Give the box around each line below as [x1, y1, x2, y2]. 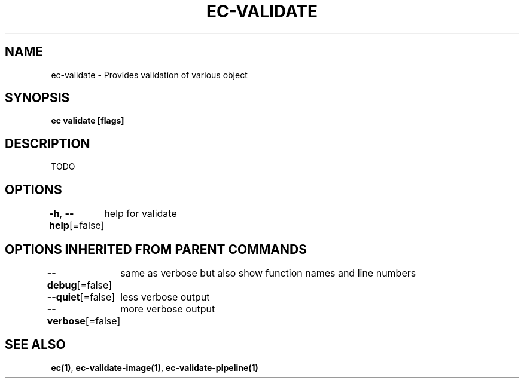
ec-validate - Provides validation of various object [51, 69, 248, 80]
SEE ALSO [5, 337, 66, 353]
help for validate [104, 207, 177, 220]
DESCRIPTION [5, 136, 90, 151]
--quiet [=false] [47, 290, 115, 303]
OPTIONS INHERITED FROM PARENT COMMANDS [5, 241, 307, 257]
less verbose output [120, 290, 210, 303]
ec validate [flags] [51, 115, 124, 126]
